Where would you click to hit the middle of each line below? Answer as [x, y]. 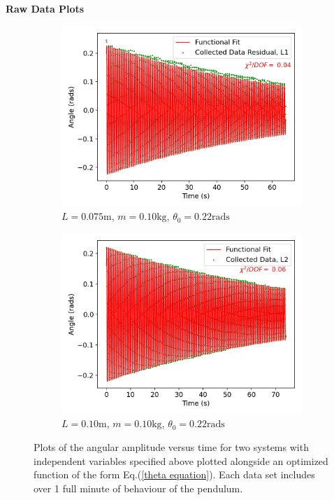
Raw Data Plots [45, 8]
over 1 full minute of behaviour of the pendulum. [138, 488]
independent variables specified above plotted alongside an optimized [181, 460]
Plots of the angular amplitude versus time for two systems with [171, 446]
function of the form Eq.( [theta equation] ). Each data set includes [174, 474]
